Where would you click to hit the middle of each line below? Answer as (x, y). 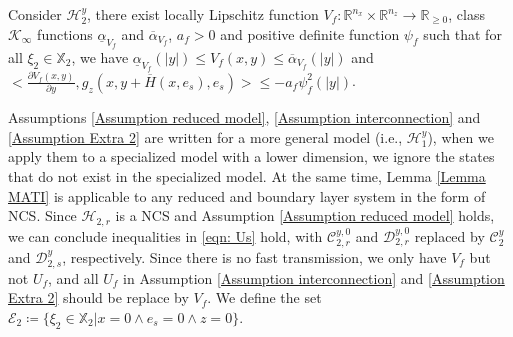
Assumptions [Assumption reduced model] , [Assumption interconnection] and (244, 117)
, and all (73, 277)
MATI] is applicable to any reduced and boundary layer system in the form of (247, 195)
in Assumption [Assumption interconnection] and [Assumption (314, 277)
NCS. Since (42, 215)
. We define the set (264, 297)
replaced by (449, 235)
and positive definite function (310, 33)
